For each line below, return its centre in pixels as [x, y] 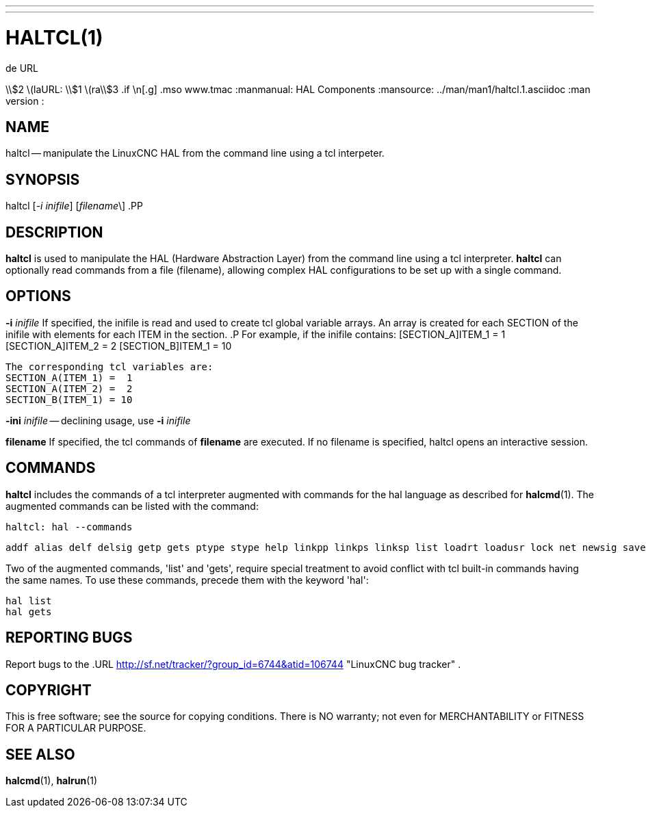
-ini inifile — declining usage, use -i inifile [98, 420]
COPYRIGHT [49, 690]
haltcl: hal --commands [69, 527]
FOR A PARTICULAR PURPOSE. [76, 728]
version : [25, 101]
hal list [29, 601]
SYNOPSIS [43, 179]
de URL [22, 68]
